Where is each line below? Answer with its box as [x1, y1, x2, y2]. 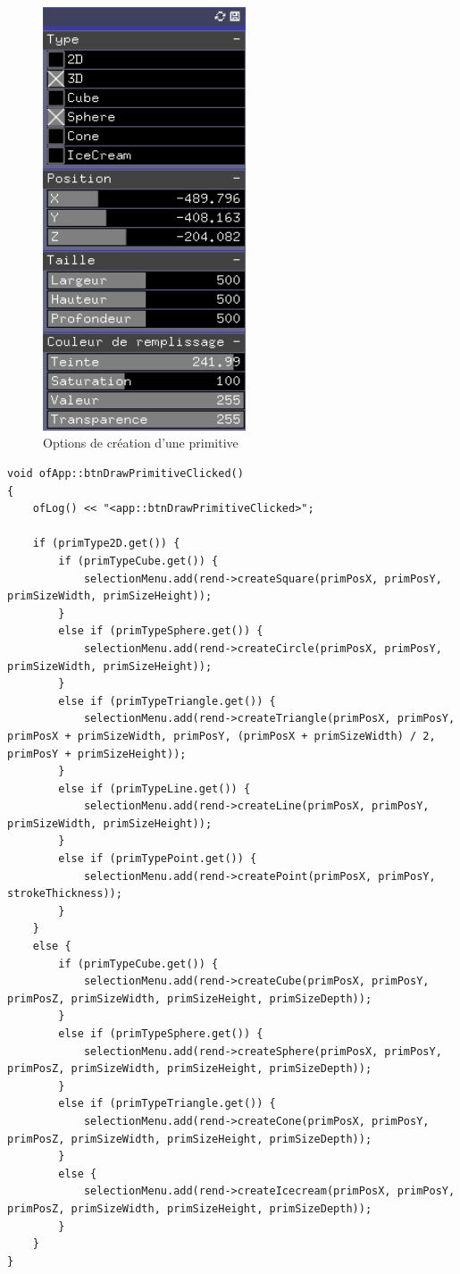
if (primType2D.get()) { [32, 537, 180, 550]
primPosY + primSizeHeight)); [7, 747, 187, 760]
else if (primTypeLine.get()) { [58, 782, 251, 795]
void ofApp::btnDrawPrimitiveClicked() [7, 467, 244, 481]
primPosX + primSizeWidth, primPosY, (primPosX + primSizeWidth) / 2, [7, 729, 436, 742]
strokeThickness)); [7, 887, 122, 901]
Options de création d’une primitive [43, 433, 238, 452]
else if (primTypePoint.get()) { [58, 852, 257, 866]
